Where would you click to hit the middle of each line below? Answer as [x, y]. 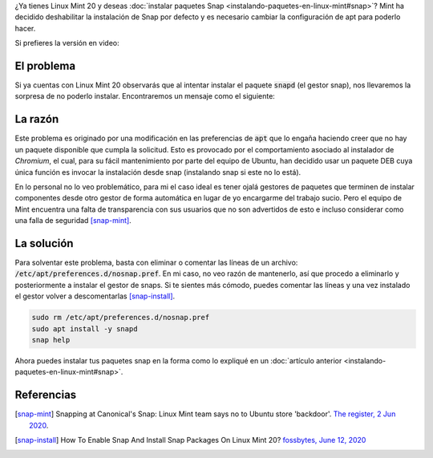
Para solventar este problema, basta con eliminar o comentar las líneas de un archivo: [156, 263]
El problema [45, 65]
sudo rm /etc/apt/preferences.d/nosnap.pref [121, 318]
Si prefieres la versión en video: [67, 43]
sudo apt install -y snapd [85, 328]
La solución [44, 243]
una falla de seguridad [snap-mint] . [73, 221]
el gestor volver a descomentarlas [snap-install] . [95, 296]
